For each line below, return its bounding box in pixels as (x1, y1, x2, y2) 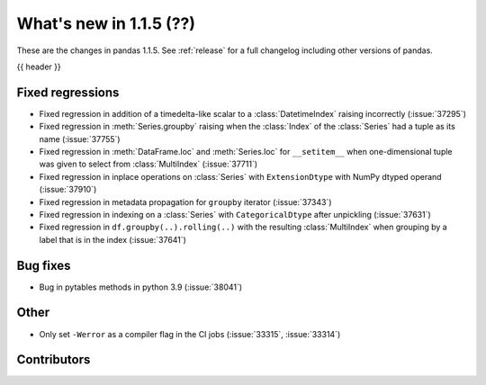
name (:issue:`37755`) (39, 133, 121, 144)
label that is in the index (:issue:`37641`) (39, 234, 186, 245)
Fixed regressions (16, 85, 120, 100)
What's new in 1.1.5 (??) (16, 13, 196, 33)
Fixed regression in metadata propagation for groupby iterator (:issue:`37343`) (39, 196, 332, 207)
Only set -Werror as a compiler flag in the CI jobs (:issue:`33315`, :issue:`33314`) (39, 328, 341, 339)
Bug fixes (16, 257, 71, 273)
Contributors (16, 352, 91, 368)
